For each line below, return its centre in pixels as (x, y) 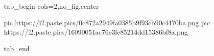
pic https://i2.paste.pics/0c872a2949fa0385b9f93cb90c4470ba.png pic (107, 22)
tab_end (17, 48)
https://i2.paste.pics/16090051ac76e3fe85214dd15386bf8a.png (96, 32)
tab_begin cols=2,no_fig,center (51, 6)
